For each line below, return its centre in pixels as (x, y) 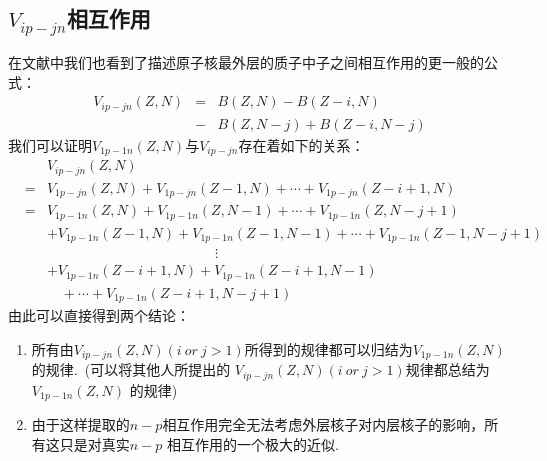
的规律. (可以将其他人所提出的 (131, 369)
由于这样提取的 (80, 424)
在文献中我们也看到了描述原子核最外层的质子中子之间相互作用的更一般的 (246, 61)
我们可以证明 (50, 144)
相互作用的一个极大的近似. (253, 443)
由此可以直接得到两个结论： (99, 315)
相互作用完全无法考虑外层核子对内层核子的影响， (323, 424)
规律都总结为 (447, 369)
